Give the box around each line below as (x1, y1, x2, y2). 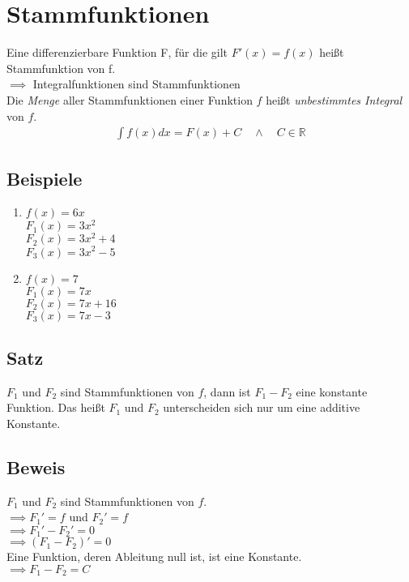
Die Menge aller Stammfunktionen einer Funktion (6, 91, 253, 108)
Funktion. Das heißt (6, 399, 105, 416)
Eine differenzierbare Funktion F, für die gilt (6, 44, 228, 61)
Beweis (6, 454, 66, 479)
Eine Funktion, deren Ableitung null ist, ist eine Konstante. (6, 548, 302, 565)
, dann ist (203, 383, 251, 400)
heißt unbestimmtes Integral (266, 91, 403, 108)
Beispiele (6, 165, 83, 190)
